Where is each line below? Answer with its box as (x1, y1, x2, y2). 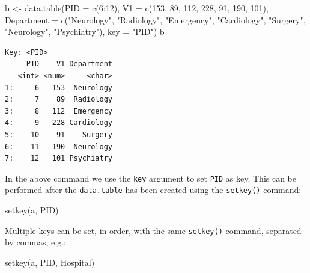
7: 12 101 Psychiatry (5, 154, 112, 163)
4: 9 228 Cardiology (5, 118, 112, 127)
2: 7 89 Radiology (5, 95, 112, 104)
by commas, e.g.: (5, 236, 66, 248)
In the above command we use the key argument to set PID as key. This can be (5, 171, 297, 184)
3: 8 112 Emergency (5, 106, 112, 115)
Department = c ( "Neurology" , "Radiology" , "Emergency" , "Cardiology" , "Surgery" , (5, 13, 306, 26)
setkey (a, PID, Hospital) (5, 256, 95, 268)
